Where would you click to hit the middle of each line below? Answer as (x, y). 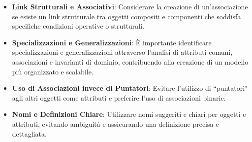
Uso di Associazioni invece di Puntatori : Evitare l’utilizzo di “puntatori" (130, 88)
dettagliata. (29, 133)
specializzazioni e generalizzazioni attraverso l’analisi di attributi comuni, (122, 52)
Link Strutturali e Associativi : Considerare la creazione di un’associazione (130, 6)
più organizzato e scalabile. (53, 71)
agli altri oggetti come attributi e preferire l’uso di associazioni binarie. (119, 97)
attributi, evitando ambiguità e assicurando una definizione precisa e (115, 124)
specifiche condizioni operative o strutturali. (78, 26)
